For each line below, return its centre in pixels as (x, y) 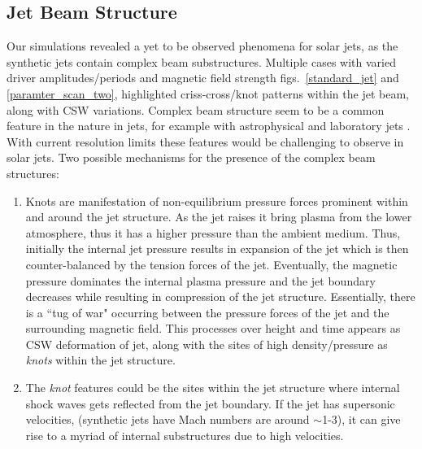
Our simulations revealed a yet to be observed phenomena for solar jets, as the (202, 46)
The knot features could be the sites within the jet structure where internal (213, 388)
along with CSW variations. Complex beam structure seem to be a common (196, 109)
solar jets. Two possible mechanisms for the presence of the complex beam (191, 157)
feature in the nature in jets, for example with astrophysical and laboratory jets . (209, 126)
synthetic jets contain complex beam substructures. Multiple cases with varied (201, 61)
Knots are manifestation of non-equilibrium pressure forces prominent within (217, 201)
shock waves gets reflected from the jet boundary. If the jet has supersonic (210, 403)
